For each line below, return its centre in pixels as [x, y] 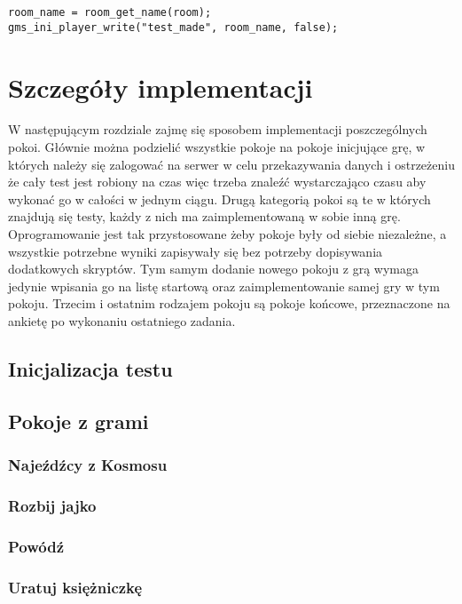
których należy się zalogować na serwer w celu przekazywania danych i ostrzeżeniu [231, 164]
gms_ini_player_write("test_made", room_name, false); [173, 27]
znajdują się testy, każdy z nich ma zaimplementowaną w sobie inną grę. [204, 216]
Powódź [36, 546]
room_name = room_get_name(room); [110, 12]
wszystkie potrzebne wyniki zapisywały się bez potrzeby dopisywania [196, 251]
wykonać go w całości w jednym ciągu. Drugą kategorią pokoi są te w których [219, 199]
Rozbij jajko [52, 505]
